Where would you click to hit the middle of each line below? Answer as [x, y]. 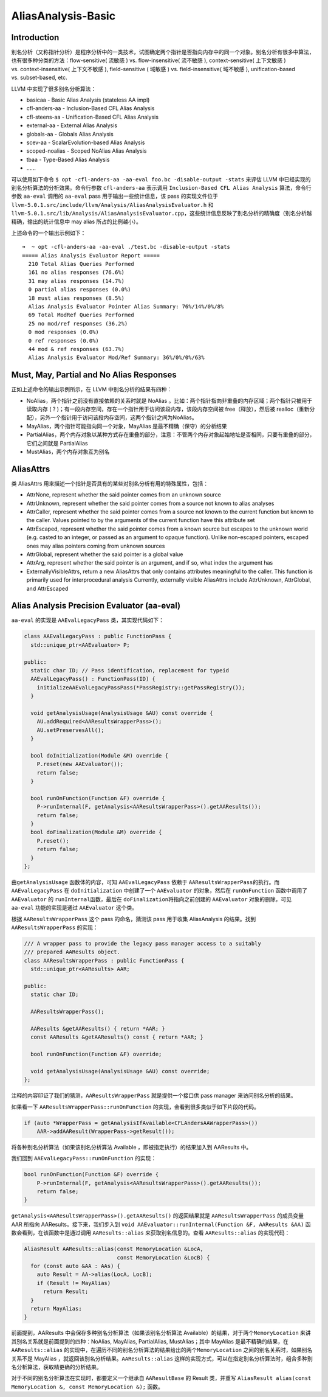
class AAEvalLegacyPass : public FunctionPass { [98, 636]
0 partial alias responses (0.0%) [80, 290]
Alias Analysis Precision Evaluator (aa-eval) [96, 606]
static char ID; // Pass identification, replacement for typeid [130, 671]
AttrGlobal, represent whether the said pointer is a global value [105, 554]
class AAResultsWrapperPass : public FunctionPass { [104, 960]
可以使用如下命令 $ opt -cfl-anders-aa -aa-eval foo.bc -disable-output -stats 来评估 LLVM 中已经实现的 [161, 179]
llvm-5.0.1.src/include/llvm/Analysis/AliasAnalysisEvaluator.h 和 [112, 204]
